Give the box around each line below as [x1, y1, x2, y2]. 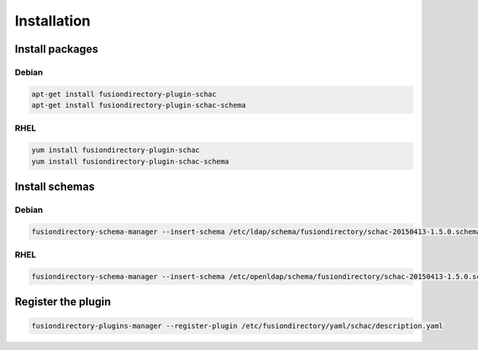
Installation [14, 12, 91, 29]
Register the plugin [14, 295, 112, 309]
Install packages [14, 42, 99, 56]
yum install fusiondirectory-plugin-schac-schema [31, 156, 229, 166]
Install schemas [14, 180, 95, 194]
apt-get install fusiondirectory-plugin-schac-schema [31, 100, 246, 110]
